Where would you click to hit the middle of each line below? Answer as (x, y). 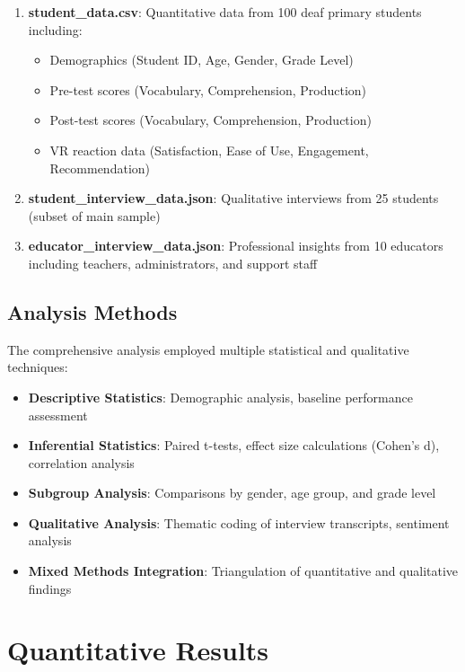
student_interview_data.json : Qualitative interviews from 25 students (233, 198)
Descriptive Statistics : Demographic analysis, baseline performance (220, 397)
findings (50, 588)
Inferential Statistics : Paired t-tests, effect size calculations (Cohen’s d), (234, 445)
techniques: (38, 367)
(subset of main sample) (94, 215)
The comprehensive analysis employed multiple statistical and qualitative (208, 349)
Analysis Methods (92, 311)
